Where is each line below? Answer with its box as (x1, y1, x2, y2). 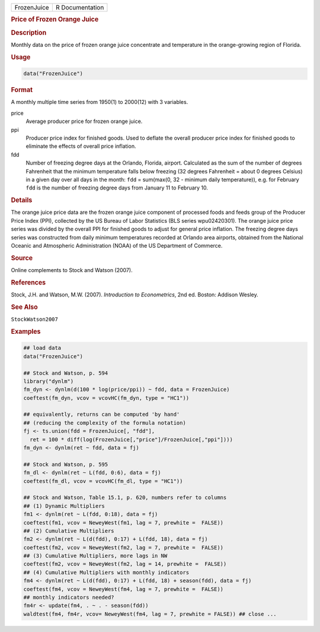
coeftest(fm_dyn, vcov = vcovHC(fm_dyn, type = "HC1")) (23, 394, 190, 401)
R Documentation (55, 4, 104, 11)
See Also (11, 303, 38, 311)
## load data (23, 345, 62, 352)
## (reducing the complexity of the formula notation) (23, 419, 186, 426)
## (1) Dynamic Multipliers (23, 503, 105, 509)
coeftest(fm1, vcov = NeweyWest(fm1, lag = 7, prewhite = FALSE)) (23, 519, 224, 526)
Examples (11, 327, 41, 336)
